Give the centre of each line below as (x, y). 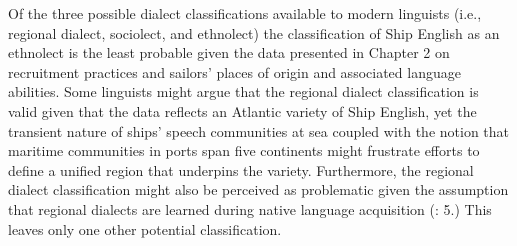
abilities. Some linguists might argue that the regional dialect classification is (243, 91)
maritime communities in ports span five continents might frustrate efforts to (244, 150)
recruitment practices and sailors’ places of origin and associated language (234, 71)
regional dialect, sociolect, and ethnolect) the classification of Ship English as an (254, 32)
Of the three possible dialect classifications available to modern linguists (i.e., (245, 13)
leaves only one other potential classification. (145, 228)
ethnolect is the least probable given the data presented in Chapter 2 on (229, 52)
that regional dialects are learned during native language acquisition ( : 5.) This (250, 208)
